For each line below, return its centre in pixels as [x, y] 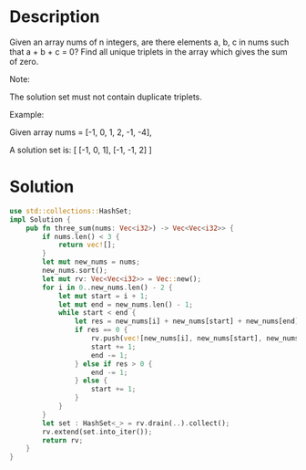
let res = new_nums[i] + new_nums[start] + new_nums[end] [187, 321]
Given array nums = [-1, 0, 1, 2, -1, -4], [81, 132]
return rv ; [63, 440]
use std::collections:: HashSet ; [71, 211]
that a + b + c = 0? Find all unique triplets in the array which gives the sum [149, 51]
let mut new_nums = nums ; [92, 262]
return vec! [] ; [87, 245]
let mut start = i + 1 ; [103, 296]
